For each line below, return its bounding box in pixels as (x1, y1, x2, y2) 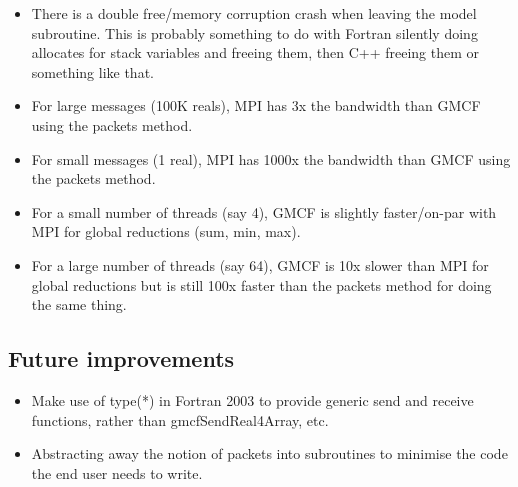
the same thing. (31, 294, 127, 315)
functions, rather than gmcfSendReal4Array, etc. (31, 409, 329, 430)
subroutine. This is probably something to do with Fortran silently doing (31, 22, 478, 43)
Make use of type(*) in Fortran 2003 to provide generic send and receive (31, 389, 474, 410)
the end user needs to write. (31, 462, 203, 483)
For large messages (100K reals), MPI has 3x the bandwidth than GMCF (31, 95, 481, 116)
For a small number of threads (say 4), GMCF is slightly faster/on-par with (31, 201, 497, 222)
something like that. (31, 61, 154, 82)
